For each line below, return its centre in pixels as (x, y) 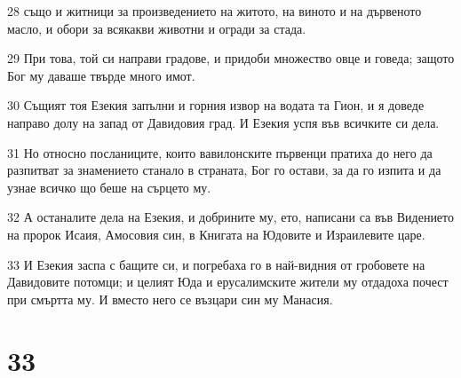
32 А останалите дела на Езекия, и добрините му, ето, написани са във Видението (231, 217)
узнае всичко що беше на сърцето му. (109, 187)
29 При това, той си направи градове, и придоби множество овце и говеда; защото (231, 58)
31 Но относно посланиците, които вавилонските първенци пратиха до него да (220, 152)
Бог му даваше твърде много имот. (101, 75)
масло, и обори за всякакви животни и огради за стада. (157, 28)
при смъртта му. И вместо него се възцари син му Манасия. (170, 299)
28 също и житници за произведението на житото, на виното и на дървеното (215, 11)
